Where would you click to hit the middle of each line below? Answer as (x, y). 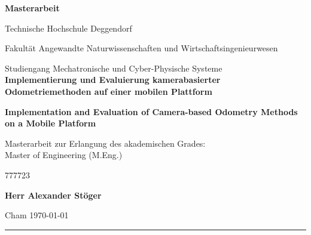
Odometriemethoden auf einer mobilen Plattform (109, 91)
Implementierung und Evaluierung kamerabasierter (113, 80)
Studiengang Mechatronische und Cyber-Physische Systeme (114, 68)
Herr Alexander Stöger (53, 195)
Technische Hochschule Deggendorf (68, 28)
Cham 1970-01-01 (37, 215)
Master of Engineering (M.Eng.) (64, 155)
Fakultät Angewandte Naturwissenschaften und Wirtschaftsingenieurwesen (141, 48)
